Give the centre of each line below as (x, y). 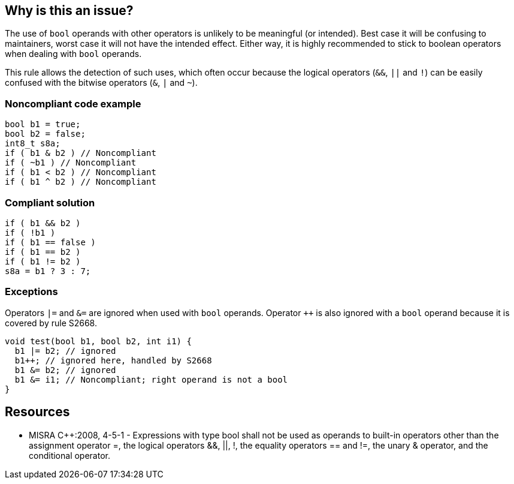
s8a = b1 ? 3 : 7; (48, 271)
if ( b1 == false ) (50, 242)
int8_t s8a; (33, 144)
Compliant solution (50, 202)
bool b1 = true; (43, 124)
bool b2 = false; (45, 134)
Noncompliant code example (73, 103)
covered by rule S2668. (51, 323)
